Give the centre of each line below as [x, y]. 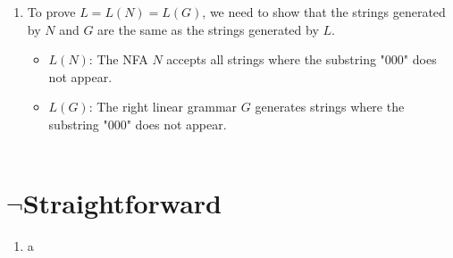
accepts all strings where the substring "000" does [302, 59]
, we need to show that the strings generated [324, 12]
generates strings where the [330, 107]
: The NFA [118, 59]
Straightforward [122, 203]
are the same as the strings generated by [208, 29]
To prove [51, 12]
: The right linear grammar [163, 107]
